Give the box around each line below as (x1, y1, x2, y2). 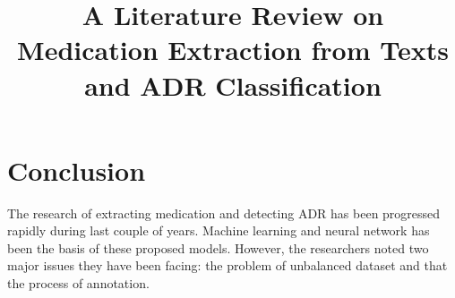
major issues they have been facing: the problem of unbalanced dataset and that (7, 256, 448, 275)
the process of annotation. (7, 274, 150, 293)
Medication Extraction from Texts (17, 31, 449, 68)
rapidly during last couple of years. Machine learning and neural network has (7, 221, 430, 240)
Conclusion (7, 151, 146, 188)
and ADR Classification (84, 66, 382, 103)
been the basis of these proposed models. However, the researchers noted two (7, 238, 429, 257)
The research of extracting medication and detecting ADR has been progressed (7, 203, 441, 222)
